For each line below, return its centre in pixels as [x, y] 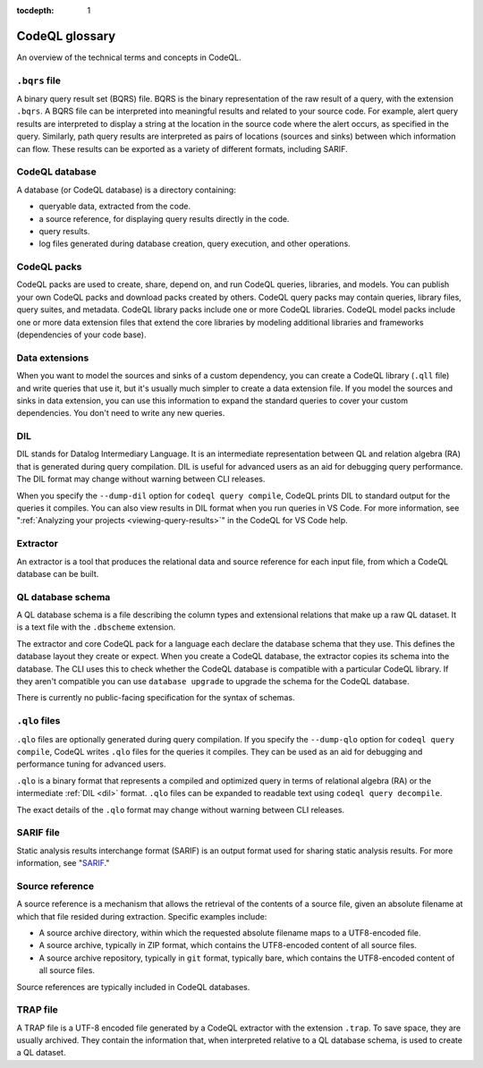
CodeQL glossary [66, 36]
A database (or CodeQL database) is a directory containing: [126, 190]
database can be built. [58, 573]
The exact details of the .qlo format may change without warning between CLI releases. [180, 809]
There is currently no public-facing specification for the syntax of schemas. [156, 698]
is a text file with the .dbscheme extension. [96, 627]
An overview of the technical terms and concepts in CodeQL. [129, 57]
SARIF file [38, 833]
